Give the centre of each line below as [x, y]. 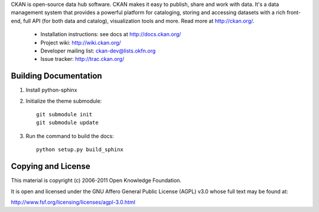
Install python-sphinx [51, 90]
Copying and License [51, 166]
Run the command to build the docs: [70, 136]
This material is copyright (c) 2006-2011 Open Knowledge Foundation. [96, 181]
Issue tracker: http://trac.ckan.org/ [82, 59]
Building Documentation [57, 76]
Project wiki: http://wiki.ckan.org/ [81, 43]
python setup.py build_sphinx [80, 150]
